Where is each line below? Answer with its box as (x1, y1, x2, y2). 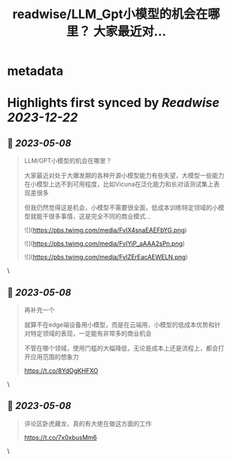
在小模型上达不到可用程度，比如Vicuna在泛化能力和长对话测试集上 (24, 180, 214, 188)
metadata (7, 63, 64, 79)
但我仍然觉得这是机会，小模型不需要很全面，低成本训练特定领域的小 (24, 203, 219, 212)
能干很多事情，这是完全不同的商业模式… (36, 212, 151, 221)
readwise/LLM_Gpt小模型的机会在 (12, 6, 208, 22)
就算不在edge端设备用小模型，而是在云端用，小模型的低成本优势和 (24, 321, 215, 328)
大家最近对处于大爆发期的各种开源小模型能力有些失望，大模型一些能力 (24, 171, 225, 180)
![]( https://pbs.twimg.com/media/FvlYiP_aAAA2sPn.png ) (24, 240, 185, 248)
